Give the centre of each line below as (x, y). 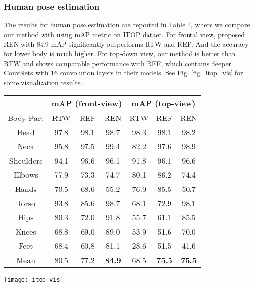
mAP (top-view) (163, 103)
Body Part (26, 118)
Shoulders (26, 161)
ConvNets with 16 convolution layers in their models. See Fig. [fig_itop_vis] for (124, 73)
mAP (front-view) (87, 103)
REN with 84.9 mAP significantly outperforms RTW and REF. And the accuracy (126, 44)
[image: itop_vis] (34, 280)
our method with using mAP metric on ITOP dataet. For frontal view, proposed (124, 34)
